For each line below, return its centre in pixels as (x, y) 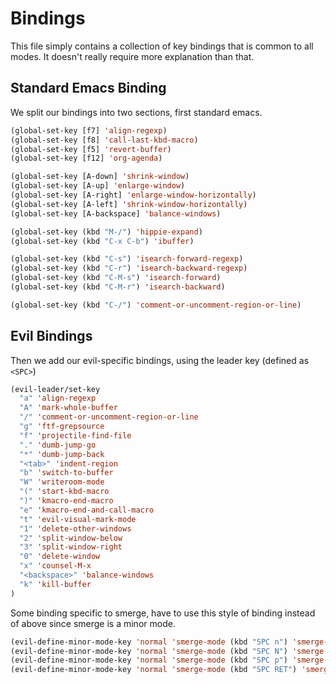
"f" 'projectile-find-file (75, 435)
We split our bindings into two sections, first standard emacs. (136, 112)
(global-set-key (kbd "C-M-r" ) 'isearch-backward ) (118, 287)
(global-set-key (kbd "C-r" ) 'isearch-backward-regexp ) (129, 268)
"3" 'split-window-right (71, 547)
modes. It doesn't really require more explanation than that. (132, 56)
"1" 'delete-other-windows (75, 528)
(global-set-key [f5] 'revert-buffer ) (91, 149)
